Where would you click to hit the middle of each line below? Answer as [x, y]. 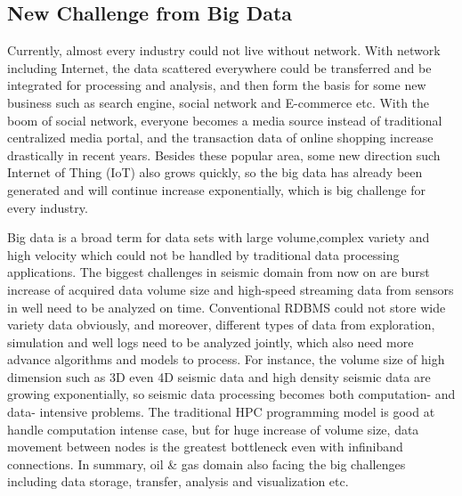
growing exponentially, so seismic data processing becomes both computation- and [231, 394]
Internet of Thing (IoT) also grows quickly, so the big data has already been [215, 172]
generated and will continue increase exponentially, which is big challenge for [217, 189]
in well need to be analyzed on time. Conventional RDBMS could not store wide [227, 307]
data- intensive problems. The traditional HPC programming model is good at [221, 412]
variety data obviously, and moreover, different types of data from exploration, [221, 325]
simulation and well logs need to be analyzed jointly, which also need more [211, 342]
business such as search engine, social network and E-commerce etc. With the [219, 102]
